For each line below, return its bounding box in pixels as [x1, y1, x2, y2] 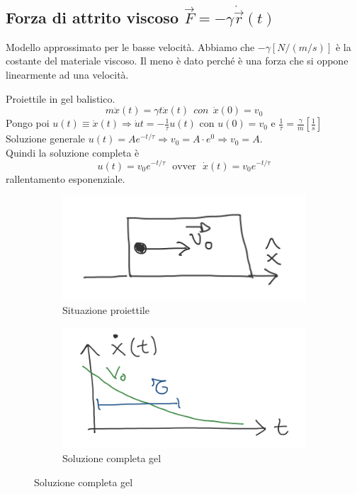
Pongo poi [6, 116, 50, 130]
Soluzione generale [6, 131, 86, 146]
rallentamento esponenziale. [6, 171, 125, 186]
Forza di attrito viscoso [6, 6, 178, 28]
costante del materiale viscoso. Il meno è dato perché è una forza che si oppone [6, 53, 348, 68]
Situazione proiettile [62, 303, 149, 318]
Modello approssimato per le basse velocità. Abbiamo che [6, 39, 255, 54]
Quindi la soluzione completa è [6, 145, 140, 159]
